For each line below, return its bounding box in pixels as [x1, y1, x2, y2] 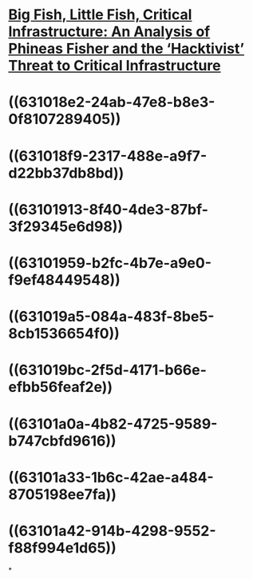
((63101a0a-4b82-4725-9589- [8, 414, 218, 433]
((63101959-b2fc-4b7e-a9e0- [8, 254, 211, 272]
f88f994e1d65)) [8, 538, 117, 557]
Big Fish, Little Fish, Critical [8, 6, 192, 24]
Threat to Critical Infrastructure [8, 57, 221, 75]
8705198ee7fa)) [8, 485, 117, 503]
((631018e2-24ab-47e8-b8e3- [8, 94, 215, 111]
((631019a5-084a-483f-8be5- [8, 308, 215, 325]
